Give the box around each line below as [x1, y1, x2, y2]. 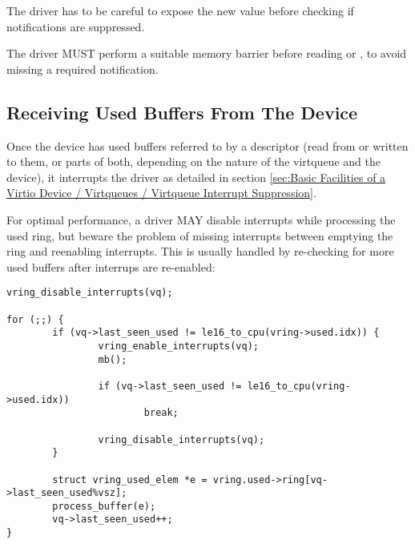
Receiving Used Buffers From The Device [6, 99, 358, 124]
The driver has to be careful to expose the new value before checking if [6, 2, 354, 18]
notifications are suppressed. [6, 18, 145, 34]
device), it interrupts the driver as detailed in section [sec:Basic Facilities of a [6, 168, 386, 185]
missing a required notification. [6, 60, 159, 77]
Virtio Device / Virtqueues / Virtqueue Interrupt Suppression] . [6, 184, 316, 201]
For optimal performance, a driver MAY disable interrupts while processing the [6, 211, 396, 228]
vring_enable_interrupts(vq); [98, 340, 259, 352]
